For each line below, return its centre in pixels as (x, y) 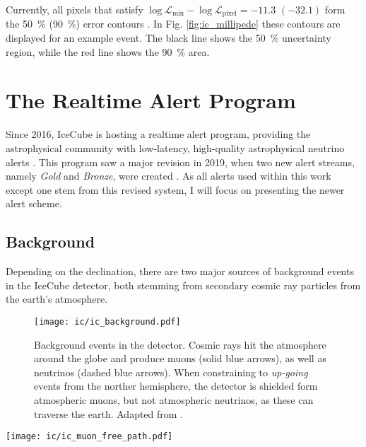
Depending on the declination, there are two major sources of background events (180, 271)
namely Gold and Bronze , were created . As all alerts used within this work (169, 176)
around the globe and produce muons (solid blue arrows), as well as (180, 358)
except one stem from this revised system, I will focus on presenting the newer (175, 189)
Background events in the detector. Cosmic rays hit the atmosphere (180, 344)
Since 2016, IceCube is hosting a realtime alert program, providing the (158, 134)
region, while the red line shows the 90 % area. (108, 51)
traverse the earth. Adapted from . (109, 413)
